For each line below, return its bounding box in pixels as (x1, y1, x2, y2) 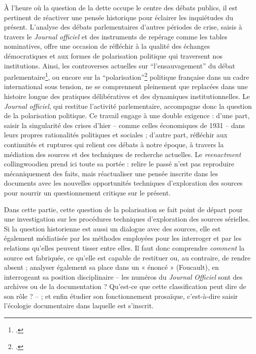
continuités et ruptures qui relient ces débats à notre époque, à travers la (4, 139, 224, 149)
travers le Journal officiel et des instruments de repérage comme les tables (4, 31, 227, 41)
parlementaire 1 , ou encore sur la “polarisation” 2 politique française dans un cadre (4, 70, 250, 82)
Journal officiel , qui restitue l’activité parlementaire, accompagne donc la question (4, 100, 252, 111)
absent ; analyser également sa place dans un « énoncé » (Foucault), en (4, 262, 219, 272)
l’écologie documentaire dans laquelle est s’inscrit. (4, 300, 154, 311)
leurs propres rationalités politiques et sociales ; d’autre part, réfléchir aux (4, 129, 227, 140)
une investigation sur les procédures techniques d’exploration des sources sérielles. (4, 214, 250, 224)
